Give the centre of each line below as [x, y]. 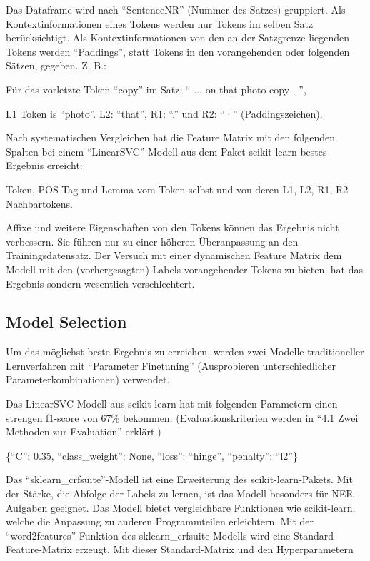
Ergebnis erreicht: [44, 165]
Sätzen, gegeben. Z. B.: [56, 65]
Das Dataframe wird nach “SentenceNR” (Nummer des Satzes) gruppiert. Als [176, 9]
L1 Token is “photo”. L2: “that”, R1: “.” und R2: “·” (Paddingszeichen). [164, 113]
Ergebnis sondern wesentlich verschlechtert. [100, 283]
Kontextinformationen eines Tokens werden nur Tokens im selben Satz [160, 23]
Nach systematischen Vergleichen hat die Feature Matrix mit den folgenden [170, 137]
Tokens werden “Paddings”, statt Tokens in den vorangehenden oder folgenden [178, 51]
